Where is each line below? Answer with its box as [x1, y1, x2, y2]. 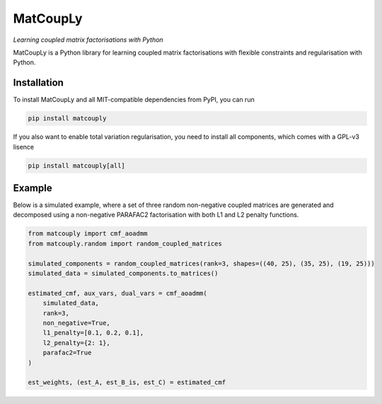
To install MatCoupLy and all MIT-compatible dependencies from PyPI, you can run [13, 96, 255, 104]
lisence [13, 142, 35, 151]
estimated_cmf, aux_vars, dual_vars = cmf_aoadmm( [28, 289, 208, 297]
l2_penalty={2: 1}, [42, 339, 111, 347]
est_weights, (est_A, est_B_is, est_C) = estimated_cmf [28, 378, 226, 386]
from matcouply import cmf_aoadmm [28, 230, 148, 237]
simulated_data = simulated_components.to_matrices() [28, 269, 219, 278]
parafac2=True [42, 349, 92, 357]
